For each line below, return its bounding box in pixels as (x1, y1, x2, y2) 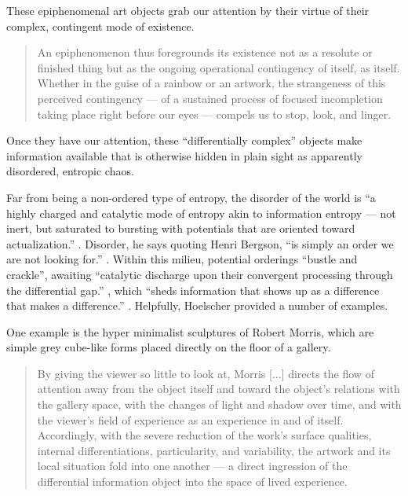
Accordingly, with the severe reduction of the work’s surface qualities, (37, 427, 372, 443)
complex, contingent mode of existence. (6, 17, 195, 34)
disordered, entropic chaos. (6, 163, 134, 179)
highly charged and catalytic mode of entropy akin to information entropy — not (6, 204, 396, 221)
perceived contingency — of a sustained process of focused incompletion (37, 90, 383, 106)
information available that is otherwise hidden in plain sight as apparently (6, 147, 362, 163)
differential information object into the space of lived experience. (37, 473, 348, 490)
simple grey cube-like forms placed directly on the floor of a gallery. (6, 339, 331, 355)
